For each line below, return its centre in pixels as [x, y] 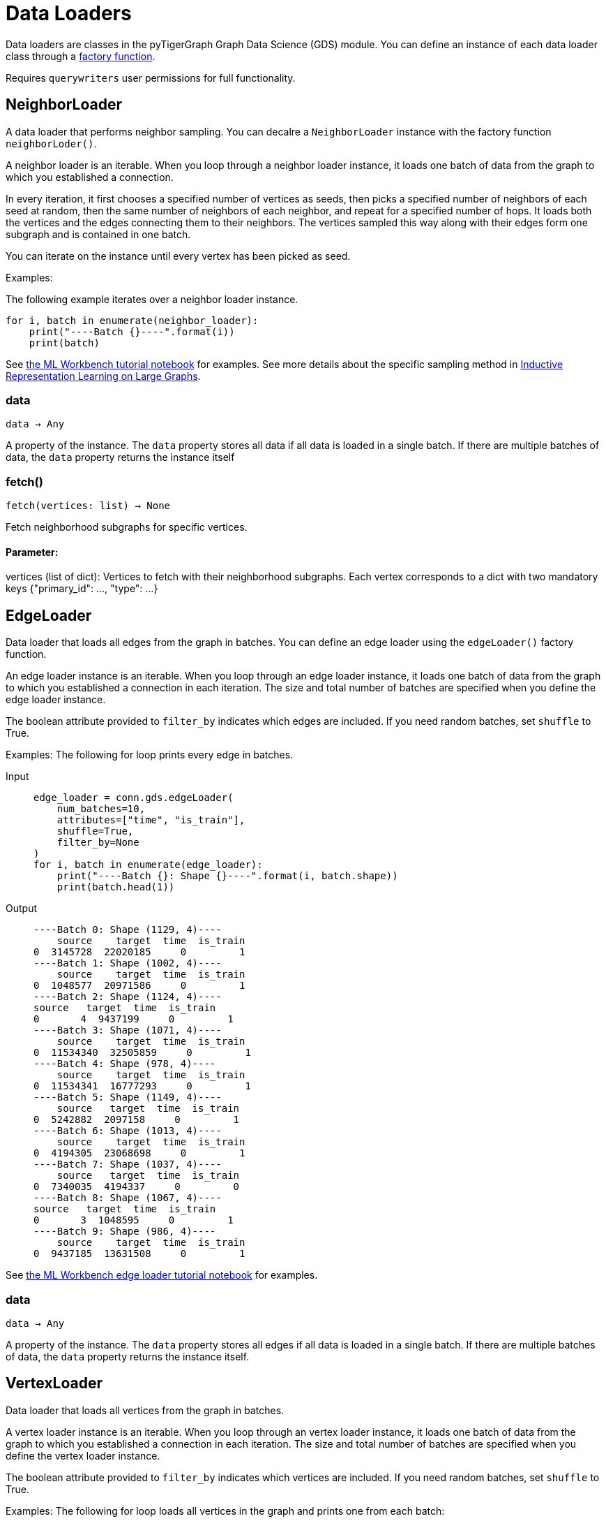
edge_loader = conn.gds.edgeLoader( [134, 798]
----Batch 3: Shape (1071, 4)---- [128, 1030]
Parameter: [32, 552]
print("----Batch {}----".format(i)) [132, 331]
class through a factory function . [81, 56]
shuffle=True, [95, 831]
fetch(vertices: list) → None [88, 506]
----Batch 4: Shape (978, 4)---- [125, 1064]
